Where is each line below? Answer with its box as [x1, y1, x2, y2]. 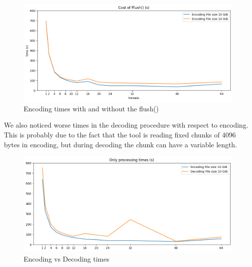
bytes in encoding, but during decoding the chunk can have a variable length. [4, 139, 237, 149]
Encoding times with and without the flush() [24, 103, 159, 113]
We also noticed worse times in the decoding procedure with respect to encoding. [4, 120, 249, 130]
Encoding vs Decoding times [24, 253, 109, 264]
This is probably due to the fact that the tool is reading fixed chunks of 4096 [4, 130, 236, 140]
